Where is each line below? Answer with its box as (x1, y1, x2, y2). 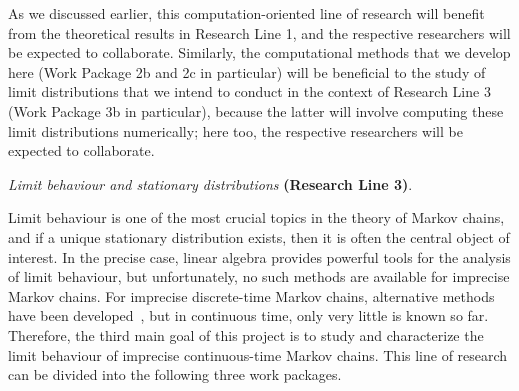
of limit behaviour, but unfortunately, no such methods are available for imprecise (8, 266, 510, 287)
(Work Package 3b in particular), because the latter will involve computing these (8, 100, 504, 121)
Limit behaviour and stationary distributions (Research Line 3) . (8, 173, 413, 194)
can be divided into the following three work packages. (8, 364, 342, 385)
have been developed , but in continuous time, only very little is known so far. (8, 305, 489, 326)
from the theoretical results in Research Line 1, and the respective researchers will (8, 22, 511, 43)
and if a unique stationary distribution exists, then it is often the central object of (8, 226, 510, 247)
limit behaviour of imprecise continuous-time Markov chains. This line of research (8, 344, 508, 365)
